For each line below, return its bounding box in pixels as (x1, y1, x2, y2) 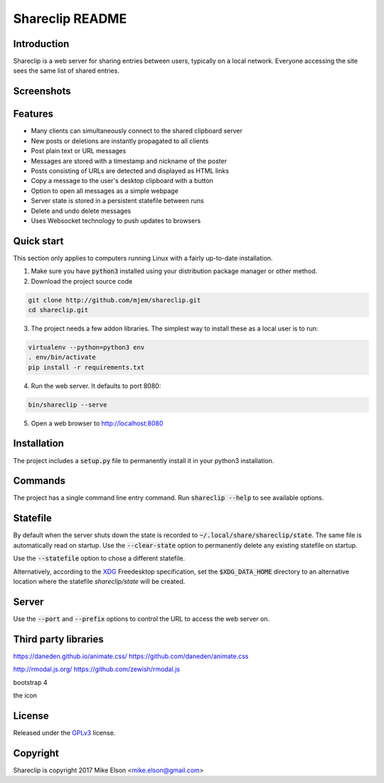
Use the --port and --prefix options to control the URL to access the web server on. (13, 614, 270, 623)
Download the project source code (31, 276, 133, 285)
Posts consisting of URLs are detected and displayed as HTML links (31, 166, 229, 175)
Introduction (13, 38, 70, 50)
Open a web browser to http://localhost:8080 (31, 419, 164, 427)
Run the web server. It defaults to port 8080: (31, 381, 161, 390)
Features (13, 108, 53, 120)
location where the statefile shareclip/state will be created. (13, 577, 186, 586)
